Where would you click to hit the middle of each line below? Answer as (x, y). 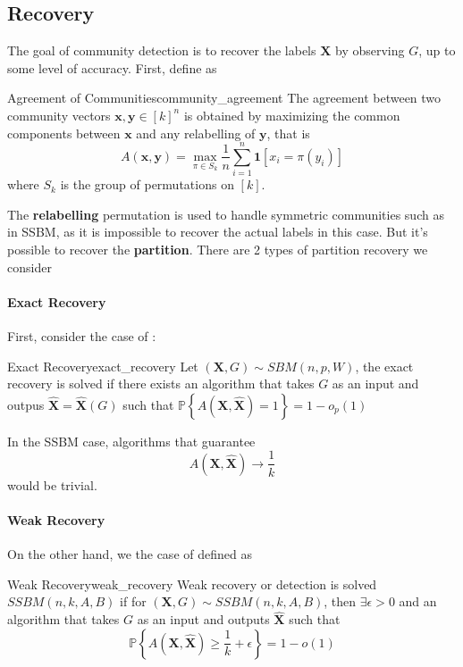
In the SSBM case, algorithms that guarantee (131, 441)
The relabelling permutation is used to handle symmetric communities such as (226, 214)
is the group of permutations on (147, 184)
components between (64, 133)
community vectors (59, 115)
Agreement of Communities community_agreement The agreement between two (224, 98)
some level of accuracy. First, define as (112, 67)
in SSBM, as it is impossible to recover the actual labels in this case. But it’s (218, 232)
